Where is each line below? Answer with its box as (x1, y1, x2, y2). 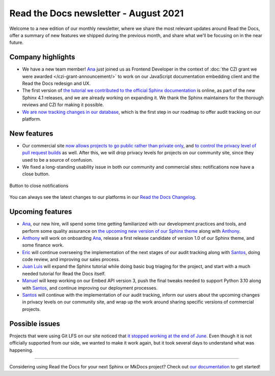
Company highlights (9, 53, 75, 61)
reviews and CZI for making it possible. (22, 102, 104, 108)
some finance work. (22, 242, 64, 248)
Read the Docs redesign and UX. (22, 80, 91, 86)
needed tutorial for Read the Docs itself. (22, 270, 106, 276)
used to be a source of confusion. (22, 156, 93, 163)
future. (9, 40, 24, 46)
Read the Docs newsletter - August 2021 (9, 8, 184, 19)
